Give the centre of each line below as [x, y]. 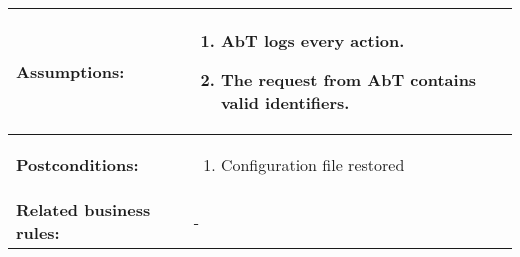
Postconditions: [77, 164]
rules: [38, 232]
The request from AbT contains [348, 79]
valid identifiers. [285, 102]
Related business [83, 209]
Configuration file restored [312, 164]
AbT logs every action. [312, 40]
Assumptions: [70, 71]
